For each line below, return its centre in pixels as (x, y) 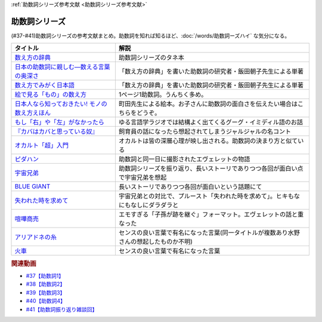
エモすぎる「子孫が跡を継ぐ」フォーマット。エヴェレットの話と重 (211, 214)
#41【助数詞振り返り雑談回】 (62, 309)
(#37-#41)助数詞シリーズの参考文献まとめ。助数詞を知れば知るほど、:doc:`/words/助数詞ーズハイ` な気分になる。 (151, 35)
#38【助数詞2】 (46, 284)
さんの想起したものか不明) (156, 242)
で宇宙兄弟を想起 (143, 177)
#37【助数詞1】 (45, 275)
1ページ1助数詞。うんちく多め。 (163, 94)
